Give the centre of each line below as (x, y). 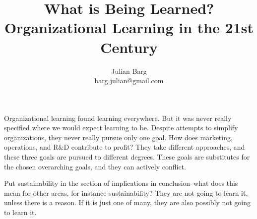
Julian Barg (129, 71)
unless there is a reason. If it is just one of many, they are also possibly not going (128, 202)
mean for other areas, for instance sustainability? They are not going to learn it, (126, 192)
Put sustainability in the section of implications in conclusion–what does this (121, 183)
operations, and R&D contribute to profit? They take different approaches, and (125, 147)
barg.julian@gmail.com (129, 81)
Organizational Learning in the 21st (129, 27)
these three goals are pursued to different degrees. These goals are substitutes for (127, 157)
